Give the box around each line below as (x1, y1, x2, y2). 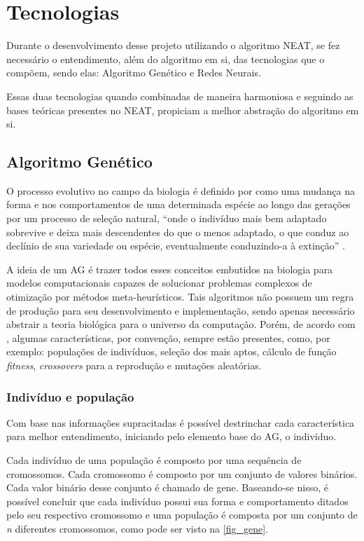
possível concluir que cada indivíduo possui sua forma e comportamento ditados (6, 493, 349, 508)
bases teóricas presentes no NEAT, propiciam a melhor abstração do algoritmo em (6, 102, 359, 117)
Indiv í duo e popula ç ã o (6, 388, 134, 405)
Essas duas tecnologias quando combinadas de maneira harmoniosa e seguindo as (6, 88, 353, 103)
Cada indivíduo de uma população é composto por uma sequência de (6, 453, 302, 467)
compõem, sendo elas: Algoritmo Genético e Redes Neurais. (6, 65, 261, 80)
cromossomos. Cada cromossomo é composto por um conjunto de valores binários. (6, 466, 358, 481)
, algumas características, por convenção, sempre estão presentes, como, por (6, 330, 330, 345)
